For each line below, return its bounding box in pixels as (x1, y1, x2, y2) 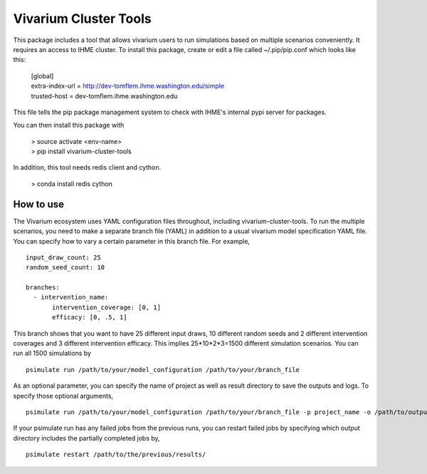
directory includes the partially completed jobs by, (13, 433, 160, 442)
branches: (26, 284, 60, 292)
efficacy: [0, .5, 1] (52, 314, 127, 321)
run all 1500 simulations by (13, 349, 92, 358)
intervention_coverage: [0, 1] (52, 303, 162, 311)
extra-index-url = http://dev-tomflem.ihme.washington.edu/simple (31, 82, 224, 91)
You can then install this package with (13, 121, 125, 130)
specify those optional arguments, (13, 391, 114, 400)
